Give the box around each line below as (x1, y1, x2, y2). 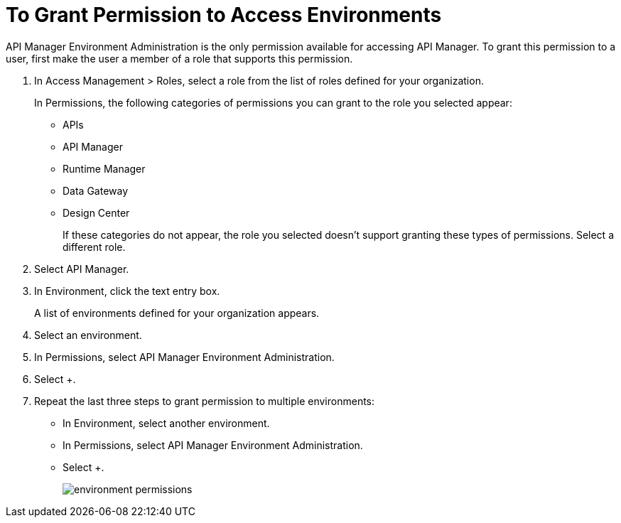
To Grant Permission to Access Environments (6, 3, 442, 27)
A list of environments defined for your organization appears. (34, 306, 320, 319)
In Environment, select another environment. (63, 416, 270, 429)
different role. (63, 240, 126, 253)
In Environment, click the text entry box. (34, 284, 220, 297)
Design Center (63, 206, 130, 219)
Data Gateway (63, 184, 129, 197)
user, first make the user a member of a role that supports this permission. (6, 52, 353, 65)
